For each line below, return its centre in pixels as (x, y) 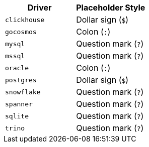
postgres (21, 80)
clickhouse (25, 20)
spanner (19, 104)
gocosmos (21, 32)
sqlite (17, 116)
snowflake (23, 92)
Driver (40, 8)
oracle (17, 68)
